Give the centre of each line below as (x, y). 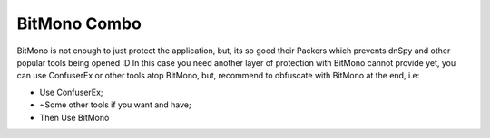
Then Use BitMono (74, 117)
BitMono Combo (79, 23)
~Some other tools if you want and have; (115, 105)
